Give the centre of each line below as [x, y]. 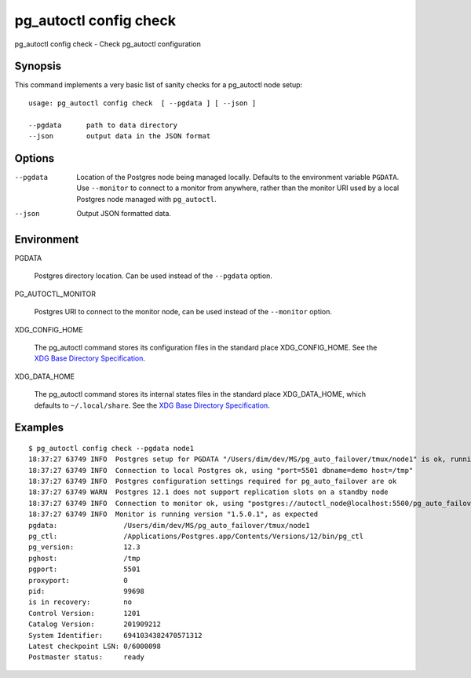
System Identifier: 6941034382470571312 [116, 635]
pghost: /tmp [84, 558]
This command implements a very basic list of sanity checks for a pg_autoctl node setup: [159, 85]
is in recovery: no [80, 602]
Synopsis [38, 66]
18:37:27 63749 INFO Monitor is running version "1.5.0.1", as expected [173, 514]
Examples [39, 428]
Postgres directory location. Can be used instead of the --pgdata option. [153, 276]
